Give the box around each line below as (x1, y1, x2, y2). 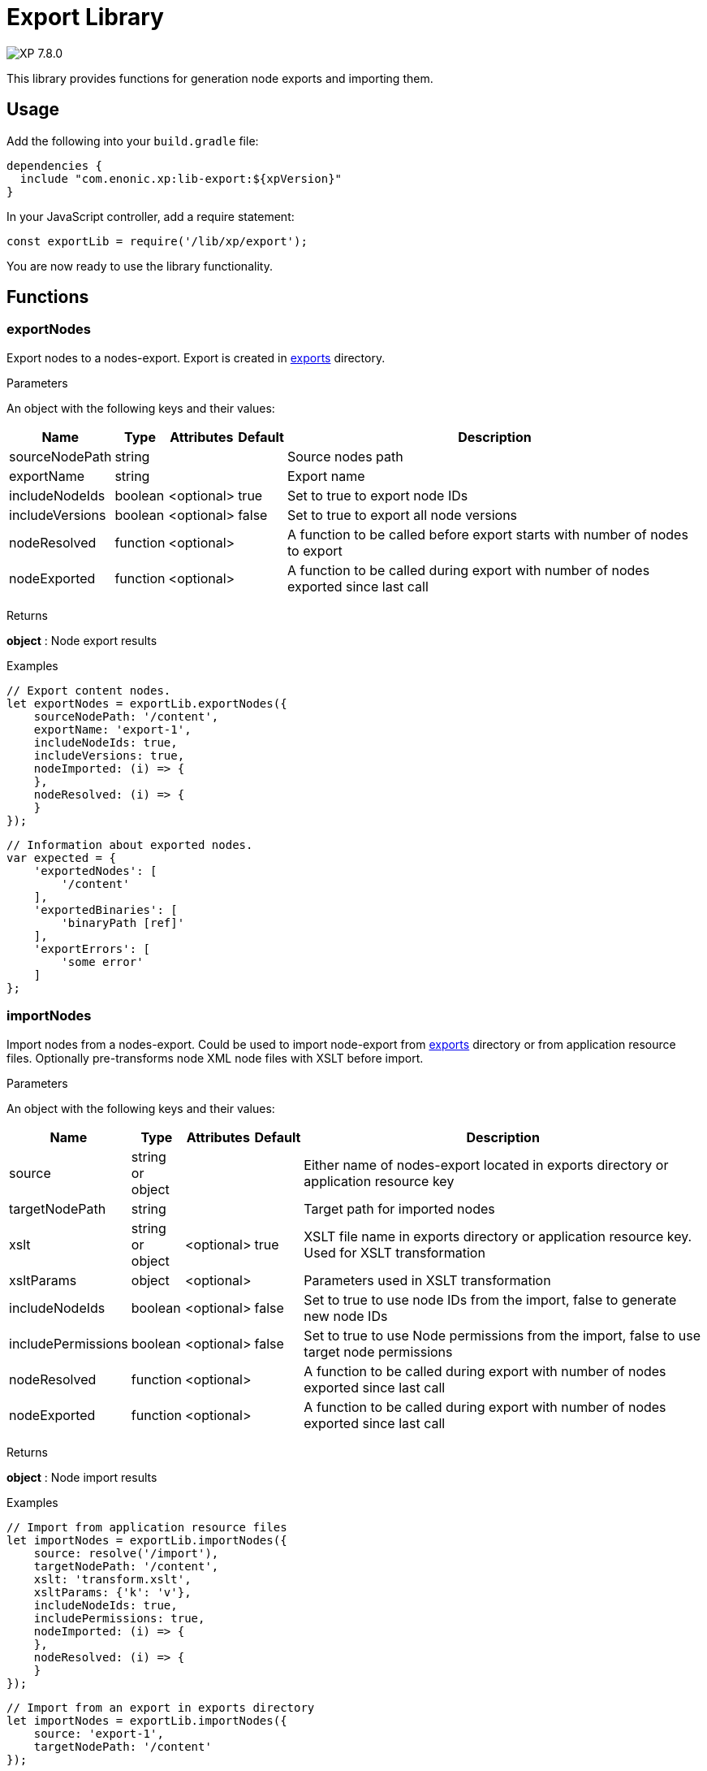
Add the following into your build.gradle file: (6, 133, 259, 148)
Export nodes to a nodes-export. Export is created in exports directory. (6, 350, 386, 365)
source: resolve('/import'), (33, 1546, 219, 1560)
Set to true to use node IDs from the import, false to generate (304, 1291, 677, 1308)
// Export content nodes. (6, 683, 171, 697)
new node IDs (304, 1307, 388, 1324)
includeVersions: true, (33, 748, 185, 762)
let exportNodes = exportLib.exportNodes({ (6, 696, 287, 710)
